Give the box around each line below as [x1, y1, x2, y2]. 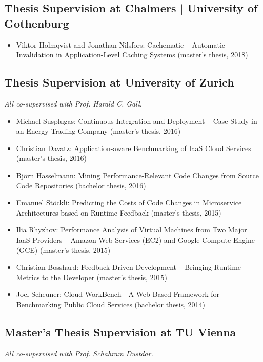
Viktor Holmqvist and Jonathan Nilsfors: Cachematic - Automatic [16, 39, 226, 50]
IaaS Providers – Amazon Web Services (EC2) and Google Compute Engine [16, 234, 255, 245]
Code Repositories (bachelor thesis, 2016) [16, 180, 146, 190]
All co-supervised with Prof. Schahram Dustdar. [4, 348, 153, 358]
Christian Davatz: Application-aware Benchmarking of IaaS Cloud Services [16, 142, 251, 153]
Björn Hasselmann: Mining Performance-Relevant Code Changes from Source [16, 169, 259, 180]
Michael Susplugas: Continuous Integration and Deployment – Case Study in [16, 115, 257, 126]
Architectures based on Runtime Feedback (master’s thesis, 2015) [16, 207, 221, 218]
